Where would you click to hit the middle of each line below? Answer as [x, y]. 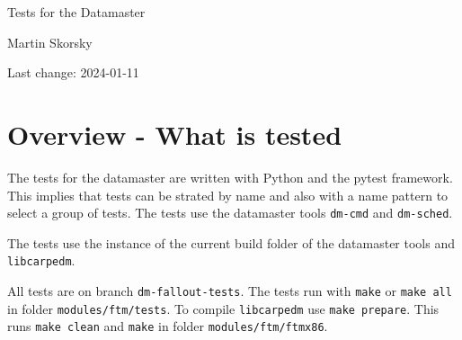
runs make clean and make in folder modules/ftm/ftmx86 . [168, 326]
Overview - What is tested [175, 134]
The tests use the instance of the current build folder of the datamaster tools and [231, 242]
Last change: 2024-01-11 [73, 72]
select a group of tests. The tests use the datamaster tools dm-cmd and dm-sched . [230, 213]
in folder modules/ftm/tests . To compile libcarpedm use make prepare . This [223, 308]
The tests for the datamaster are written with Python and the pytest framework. [230, 177]
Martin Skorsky [50, 42]
